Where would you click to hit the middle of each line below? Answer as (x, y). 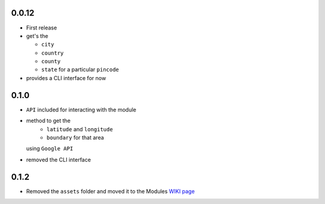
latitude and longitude (80, 129)
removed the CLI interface (59, 159)
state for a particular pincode (80, 70)
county (51, 61)
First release (42, 28)
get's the (37, 36)
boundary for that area (76, 137)
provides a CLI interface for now (66, 78)
